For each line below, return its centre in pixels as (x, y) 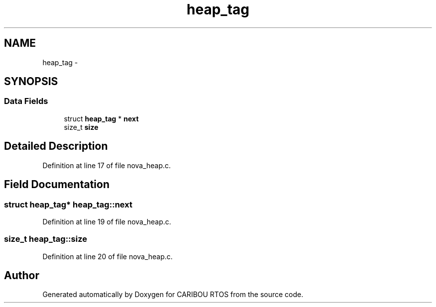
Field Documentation (57, 185)
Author (22, 276)
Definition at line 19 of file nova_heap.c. (107, 221)
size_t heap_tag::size (46, 239)
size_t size (81, 127)
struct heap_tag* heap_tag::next (68, 204)
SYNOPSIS (31, 82)
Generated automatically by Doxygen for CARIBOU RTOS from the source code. (173, 295)
